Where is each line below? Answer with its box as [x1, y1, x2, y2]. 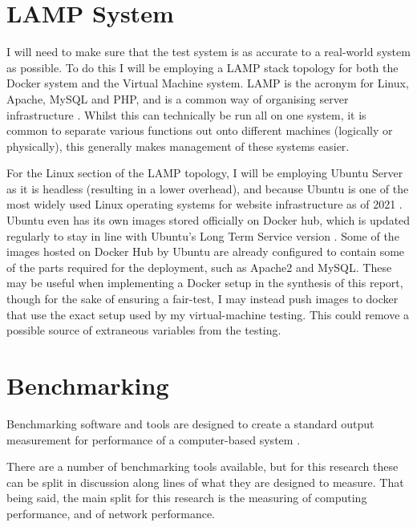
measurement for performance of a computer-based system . [6, 431, 301, 448]
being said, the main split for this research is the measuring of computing [6, 489, 367, 506]
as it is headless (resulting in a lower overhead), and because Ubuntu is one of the [6, 180, 409, 197]
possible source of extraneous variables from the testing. [6, 322, 281, 338]
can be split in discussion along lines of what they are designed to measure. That [6, 473, 404, 490]
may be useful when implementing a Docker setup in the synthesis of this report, [6, 274, 403, 291]
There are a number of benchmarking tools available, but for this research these [6, 458, 399, 475]
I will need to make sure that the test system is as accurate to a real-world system [6, 43, 411, 60]
